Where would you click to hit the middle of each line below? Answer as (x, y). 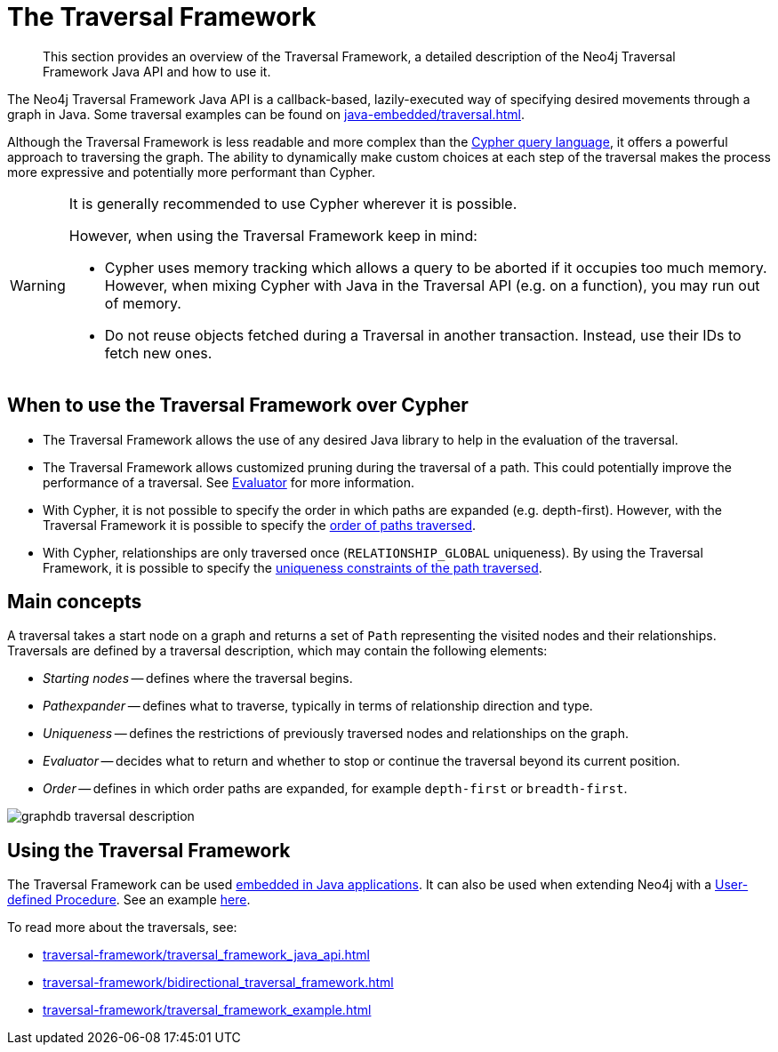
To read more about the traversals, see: (122, 928)
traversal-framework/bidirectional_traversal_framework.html (218, 983)
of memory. (143, 303)
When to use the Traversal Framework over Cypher (238, 406)
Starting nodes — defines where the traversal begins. (198, 679)
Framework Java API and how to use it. (157, 71)
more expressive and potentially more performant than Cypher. (191, 172)
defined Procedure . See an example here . (129, 900)
